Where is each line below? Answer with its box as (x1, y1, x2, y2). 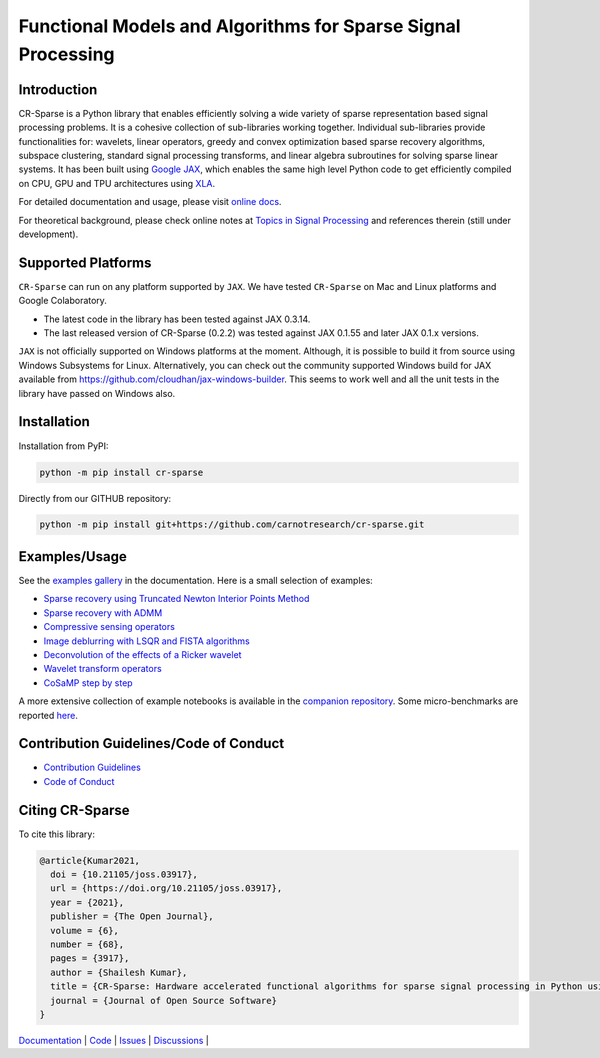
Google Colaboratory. (18, 295, 107, 307)
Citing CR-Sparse (18, 801, 130, 819)
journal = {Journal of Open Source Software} (50, 995, 277, 1006)
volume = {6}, (50, 925, 120, 936)
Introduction (18, 81, 98, 98)
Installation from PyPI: (18, 440, 109, 452)
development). (18, 228, 79, 240)
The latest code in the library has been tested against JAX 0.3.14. (43, 313, 311, 325)
